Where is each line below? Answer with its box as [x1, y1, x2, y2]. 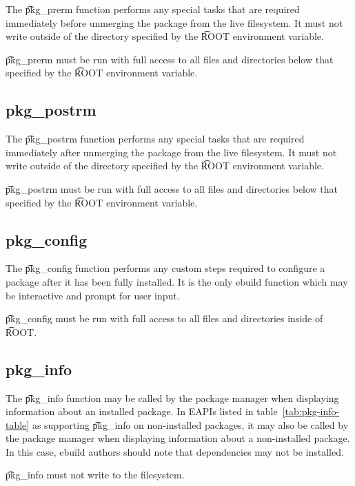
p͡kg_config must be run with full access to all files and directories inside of [6, 311, 323, 326]
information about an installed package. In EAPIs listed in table [6, 404, 278, 419]
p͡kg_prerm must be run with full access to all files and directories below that [6, 52, 334, 66]
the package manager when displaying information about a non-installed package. [6, 431, 350, 445]
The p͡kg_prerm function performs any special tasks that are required [6, 2, 300, 16]
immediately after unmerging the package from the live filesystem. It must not [6, 145, 337, 159]
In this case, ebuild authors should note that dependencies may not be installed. [6, 444, 344, 458]
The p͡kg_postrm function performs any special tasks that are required [6, 131, 305, 146]
